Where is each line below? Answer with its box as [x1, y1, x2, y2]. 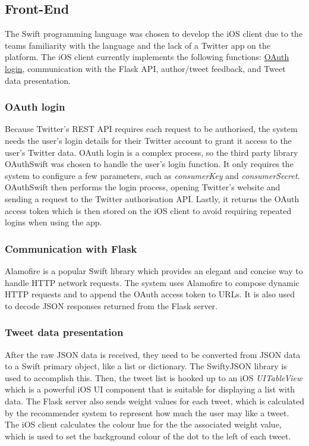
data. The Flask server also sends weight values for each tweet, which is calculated [5, 394, 304, 407]
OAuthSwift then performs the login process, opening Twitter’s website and [5, 181, 280, 193]
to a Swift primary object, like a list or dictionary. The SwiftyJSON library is [5, 360, 287, 372]
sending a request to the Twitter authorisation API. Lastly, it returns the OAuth [5, 192, 299, 205]
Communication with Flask [5, 241, 137, 256]
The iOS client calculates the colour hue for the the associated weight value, [5, 418, 282, 431]
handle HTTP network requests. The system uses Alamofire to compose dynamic [5, 276, 299, 288]
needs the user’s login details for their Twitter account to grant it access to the [5, 134, 292, 146]
